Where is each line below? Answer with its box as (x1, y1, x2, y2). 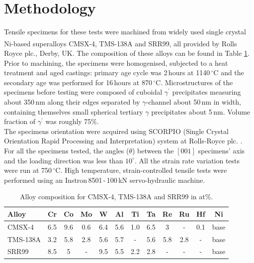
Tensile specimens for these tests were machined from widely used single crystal (4, 26, 246, 37)
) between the (132, 145, 174, 155)
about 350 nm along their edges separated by (4, 96, 140, 107)
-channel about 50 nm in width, (146, 96, 241, 107)
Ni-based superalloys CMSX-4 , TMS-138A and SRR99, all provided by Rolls (4, 38, 237, 48)
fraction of (4, 116, 36, 127)
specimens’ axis (198, 145, 245, 155)
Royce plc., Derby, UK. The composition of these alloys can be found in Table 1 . (4, 47, 250, 58)
